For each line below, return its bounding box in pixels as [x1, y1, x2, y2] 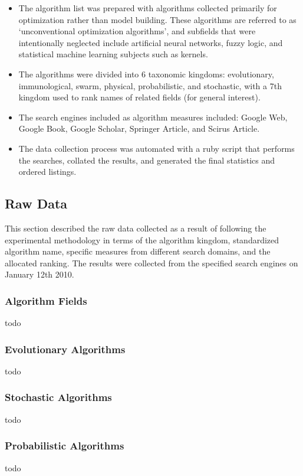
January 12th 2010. [5, 268, 74, 281]
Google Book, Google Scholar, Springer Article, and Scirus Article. [18, 122, 260, 135]
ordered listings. [18, 165, 77, 178]
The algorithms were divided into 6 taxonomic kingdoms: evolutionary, [18, 67, 274, 80]
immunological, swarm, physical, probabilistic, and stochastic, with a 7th [18, 79, 282, 92]
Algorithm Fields [5, 293, 87, 308]
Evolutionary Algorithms [5, 341, 126, 356]
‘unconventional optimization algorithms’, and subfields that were [18, 25, 256, 37]
